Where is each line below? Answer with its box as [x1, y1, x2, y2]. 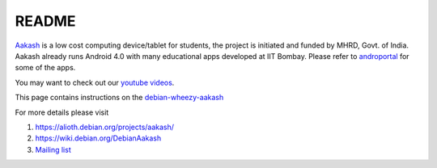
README [15, 12, 76, 30]
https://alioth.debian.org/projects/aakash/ [35, 122, 174, 132]
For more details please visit [15, 107, 109, 117]
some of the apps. [15, 63, 76, 73]
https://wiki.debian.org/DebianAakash [35, 133, 162, 143]
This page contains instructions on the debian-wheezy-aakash [15, 93, 224, 103]
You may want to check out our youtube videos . [15, 78, 175, 87]
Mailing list [35, 145, 72, 154]
